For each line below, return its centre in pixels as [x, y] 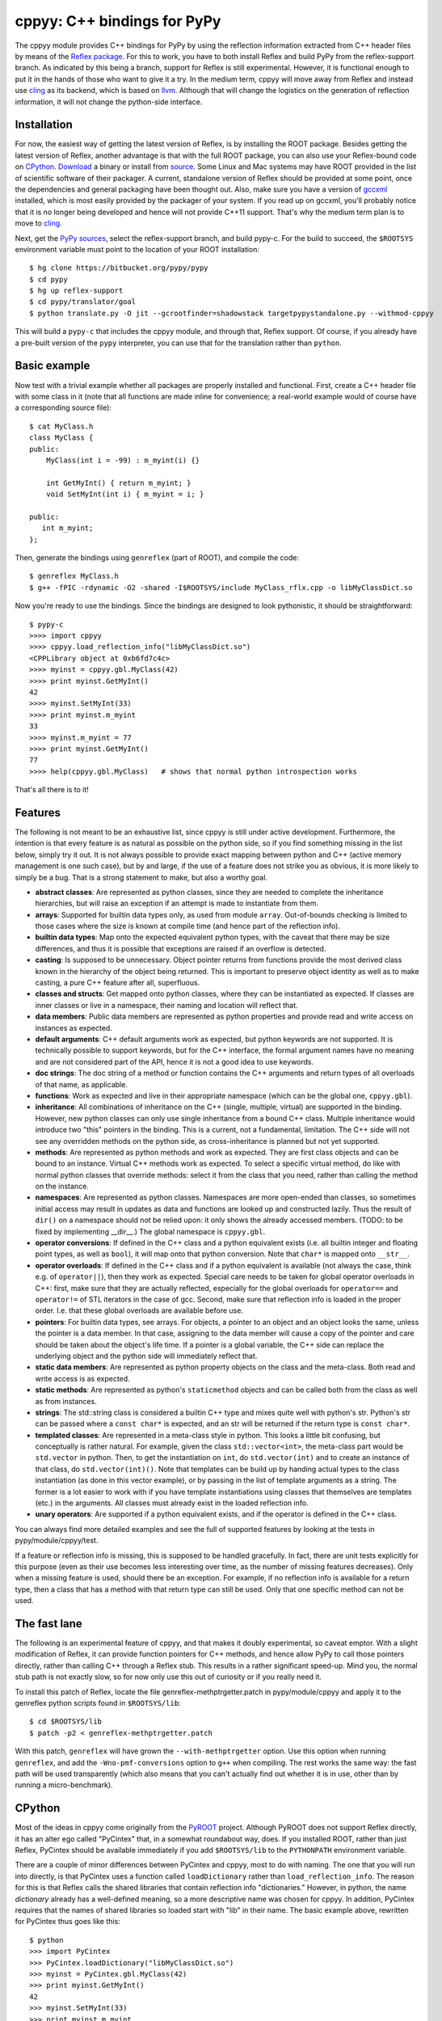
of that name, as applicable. [82, 1084]
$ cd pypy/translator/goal [83, 302]
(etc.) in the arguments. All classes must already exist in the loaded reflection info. [172, 1503]
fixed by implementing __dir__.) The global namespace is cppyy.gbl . [150, 1231]
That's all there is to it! [52, 790]
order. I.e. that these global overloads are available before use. [139, 1310]
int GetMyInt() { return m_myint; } [118, 483]
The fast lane [48, 1624]
